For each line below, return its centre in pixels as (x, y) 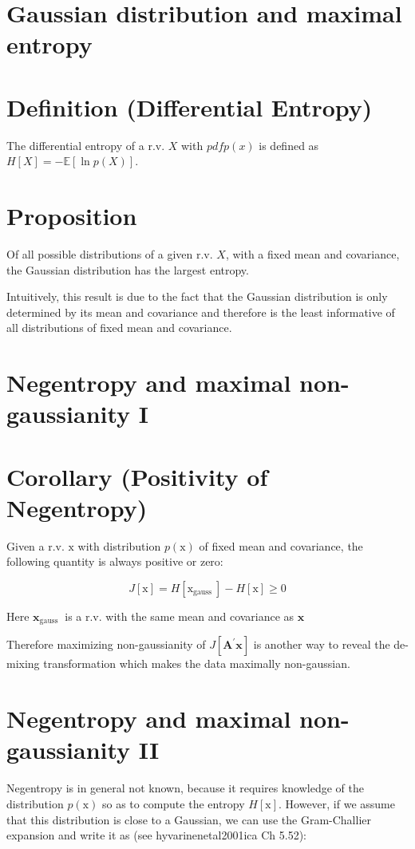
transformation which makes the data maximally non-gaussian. (197, 663)
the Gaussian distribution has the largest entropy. (128, 269)
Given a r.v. (36, 545)
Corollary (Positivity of (137, 476)
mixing (23, 663)
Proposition (72, 216)
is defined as (289, 145)
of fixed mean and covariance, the (281, 545)
